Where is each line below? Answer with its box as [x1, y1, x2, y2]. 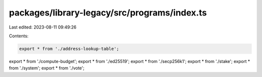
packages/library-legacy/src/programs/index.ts [9, 7, 207, 18]
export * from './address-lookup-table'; [19, 46, 119, 51]
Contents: [9, 33, 29, 39]
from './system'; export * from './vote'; [9, 65, 84, 71]
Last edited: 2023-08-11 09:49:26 [9, 24, 77, 30]
